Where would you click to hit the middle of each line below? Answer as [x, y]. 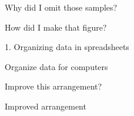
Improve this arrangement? [53, 86]
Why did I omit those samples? [61, 7]
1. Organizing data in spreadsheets [67, 47]
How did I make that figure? [56, 27]
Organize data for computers [56, 66]
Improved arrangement [46, 106]
